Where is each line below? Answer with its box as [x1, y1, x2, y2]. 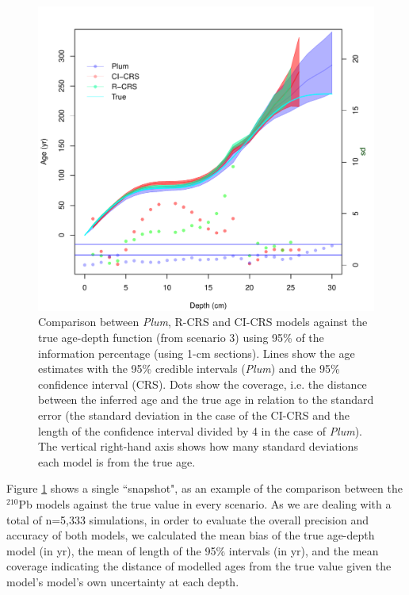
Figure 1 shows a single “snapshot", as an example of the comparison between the [6, 480, 403, 497]
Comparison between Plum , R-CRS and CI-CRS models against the [38, 313, 368, 330]
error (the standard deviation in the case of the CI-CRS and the [38, 406, 350, 423]
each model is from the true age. [38, 453, 196, 470]
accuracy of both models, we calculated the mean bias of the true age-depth [6, 527, 375, 543]
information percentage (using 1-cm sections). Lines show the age [38, 344, 355, 361]
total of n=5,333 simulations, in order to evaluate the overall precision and [6, 511, 369, 528]
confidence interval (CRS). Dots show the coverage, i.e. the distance [38, 375, 367, 392]
